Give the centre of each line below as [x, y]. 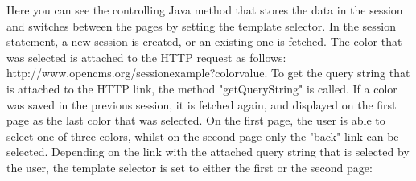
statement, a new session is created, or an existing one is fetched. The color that [204, 41]
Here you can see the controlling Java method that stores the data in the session [205, 10]
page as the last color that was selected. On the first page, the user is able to [196, 120]
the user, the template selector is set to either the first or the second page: [189, 167]
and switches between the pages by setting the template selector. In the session [201, 25]
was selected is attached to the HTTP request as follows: [146, 57]
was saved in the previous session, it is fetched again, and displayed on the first [202, 104]
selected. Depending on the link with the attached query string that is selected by [208, 152]
